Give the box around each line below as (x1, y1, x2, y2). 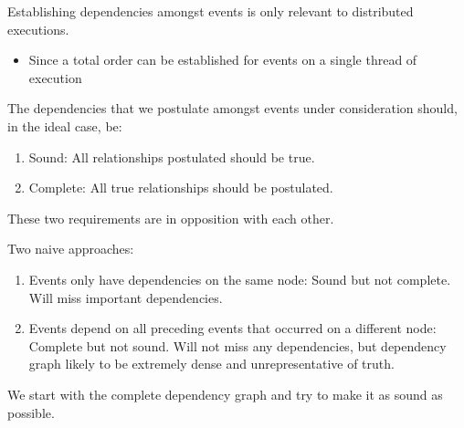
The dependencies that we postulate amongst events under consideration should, (7, 99, 458, 118)
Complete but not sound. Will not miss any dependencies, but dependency (28, 336, 447, 355)
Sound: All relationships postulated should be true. (28, 147, 315, 166)
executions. (7, 19, 69, 38)
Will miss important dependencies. (28, 287, 223, 307)
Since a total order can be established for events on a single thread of (28, 50, 417, 69)
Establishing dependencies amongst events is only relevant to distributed (7, 2, 414, 20)
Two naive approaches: (7, 239, 134, 258)
